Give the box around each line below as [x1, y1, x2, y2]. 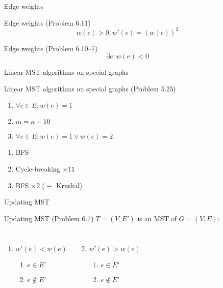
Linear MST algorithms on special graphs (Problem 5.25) [4, 83, 176, 93]
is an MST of [137, 213, 177, 223]
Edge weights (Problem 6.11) [4, 17, 91, 28]
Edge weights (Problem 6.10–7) [4, 43, 98, 53]
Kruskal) [56, 180, 83, 190]
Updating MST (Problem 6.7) [4, 213, 94, 223]
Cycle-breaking [15, 164, 60, 174]
